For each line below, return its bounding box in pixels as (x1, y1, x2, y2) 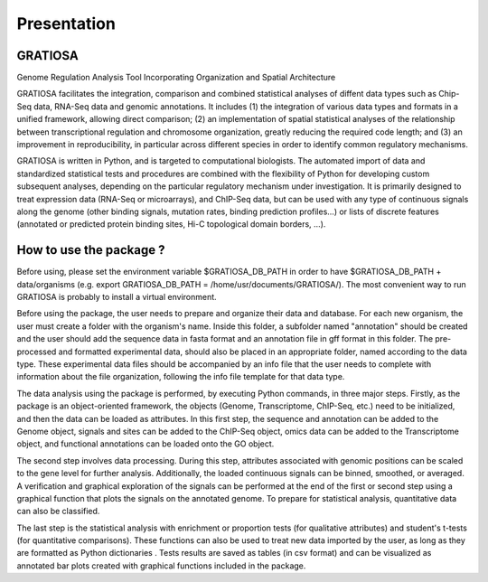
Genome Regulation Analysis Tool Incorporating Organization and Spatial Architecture (16, 72, 336, 83)
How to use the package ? (16, 242, 165, 258)
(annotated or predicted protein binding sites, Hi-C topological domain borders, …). (16, 219, 326, 230)
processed (16, 346, 57, 357)
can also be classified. (16, 506, 100, 517)
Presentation (16, 14, 117, 33)
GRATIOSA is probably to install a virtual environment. (16, 292, 217, 303)
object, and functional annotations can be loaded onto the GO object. (16, 438, 275, 449)
